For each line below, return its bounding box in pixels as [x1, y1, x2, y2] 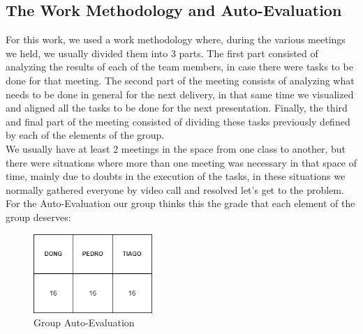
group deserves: [6, 209, 71, 224]
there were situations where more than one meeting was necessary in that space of [6, 155, 357, 169]
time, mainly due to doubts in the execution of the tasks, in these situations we [6, 169, 346, 183]
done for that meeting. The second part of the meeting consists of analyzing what [6, 73, 355, 87]
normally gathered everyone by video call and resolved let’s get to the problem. [6, 182, 344, 197]
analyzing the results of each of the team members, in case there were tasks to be [6, 59, 353, 74]
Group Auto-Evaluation [34, 315, 135, 330]
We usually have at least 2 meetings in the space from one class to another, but [6, 141, 346, 155]
